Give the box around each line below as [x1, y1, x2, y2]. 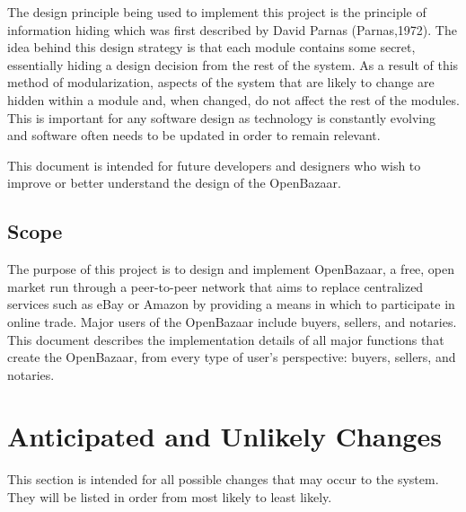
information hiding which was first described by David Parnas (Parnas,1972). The [7, 20, 457, 39]
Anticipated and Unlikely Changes [7, 418, 442, 455]
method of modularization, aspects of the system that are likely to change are [7, 73, 435, 92]
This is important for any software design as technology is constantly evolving [7, 108, 436, 127]
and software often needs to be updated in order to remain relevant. [7, 126, 381, 145]
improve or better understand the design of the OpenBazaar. [7, 173, 341, 192]
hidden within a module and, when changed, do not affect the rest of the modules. [7, 90, 460, 109]
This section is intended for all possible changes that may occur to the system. [7, 470, 439, 489]
